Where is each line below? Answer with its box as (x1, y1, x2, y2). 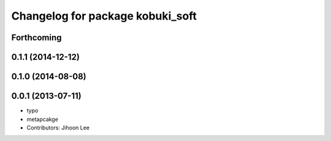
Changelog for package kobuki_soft (11, 9, 197, 23)
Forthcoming (11, 32, 62, 43)
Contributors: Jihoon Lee (26, 124, 90, 131)
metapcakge (26, 115, 58, 123)
